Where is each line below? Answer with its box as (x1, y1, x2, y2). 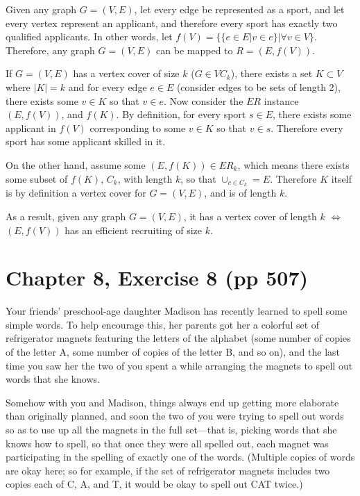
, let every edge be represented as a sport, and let (134, 2, 345, 16)
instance (264, 93, 299, 108)
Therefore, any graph (6, 42, 95, 57)
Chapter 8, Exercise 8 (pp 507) (6, 263, 309, 292)
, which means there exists (237, 157, 350, 172)
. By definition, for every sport (116, 107, 246, 122)
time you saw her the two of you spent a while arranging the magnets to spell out (6, 358, 353, 372)
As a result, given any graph (6, 208, 126, 223)
